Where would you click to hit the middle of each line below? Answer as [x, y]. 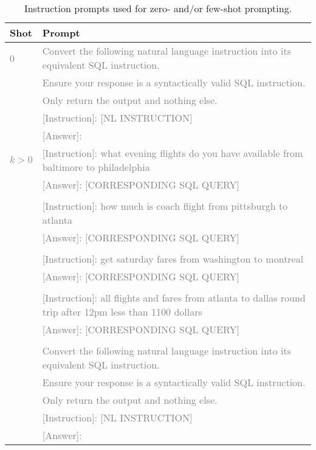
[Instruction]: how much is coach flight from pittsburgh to [165, 206]
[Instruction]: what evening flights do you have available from [173, 153]
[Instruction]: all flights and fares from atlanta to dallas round [174, 298]
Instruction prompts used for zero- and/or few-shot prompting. [158, 8]
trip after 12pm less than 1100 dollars [122, 312]
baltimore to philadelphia [96, 167]
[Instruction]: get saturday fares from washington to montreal [173, 259]
